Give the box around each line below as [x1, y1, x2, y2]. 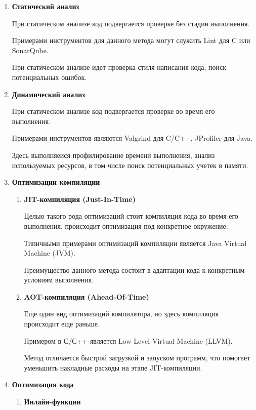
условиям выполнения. [24, 274, 94, 285]
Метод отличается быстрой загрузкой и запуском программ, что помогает [24, 352, 250, 363]
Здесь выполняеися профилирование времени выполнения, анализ [12, 149, 215, 160]
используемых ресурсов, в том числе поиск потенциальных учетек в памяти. [12, 159, 248, 170]
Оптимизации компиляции [12, 177, 100, 187]
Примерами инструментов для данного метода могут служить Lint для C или [12, 35, 250, 46]
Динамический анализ [12, 89, 85, 99]
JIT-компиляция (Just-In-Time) [24, 193, 136, 204]
